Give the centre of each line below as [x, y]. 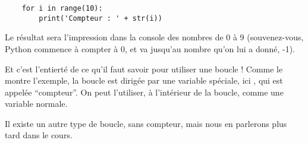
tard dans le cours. [39, 135]
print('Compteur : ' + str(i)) [100, 18]
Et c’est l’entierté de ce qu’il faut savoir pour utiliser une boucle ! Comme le [144, 69]
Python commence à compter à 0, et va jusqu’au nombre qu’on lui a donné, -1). [150, 48]
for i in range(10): [62, 8]
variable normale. [36, 104]
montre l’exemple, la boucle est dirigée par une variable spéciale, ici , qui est [144, 80]
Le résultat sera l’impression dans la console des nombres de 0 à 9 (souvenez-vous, [154, 37]
